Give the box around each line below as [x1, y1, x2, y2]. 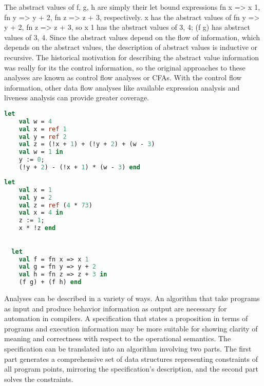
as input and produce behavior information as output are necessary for [4, 303, 227, 313]
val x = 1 [18, 186, 52, 194]
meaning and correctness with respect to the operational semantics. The [4, 333, 231, 344]
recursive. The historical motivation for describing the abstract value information [4, 51, 259, 62]
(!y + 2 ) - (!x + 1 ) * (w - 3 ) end [18, 164, 140, 171]
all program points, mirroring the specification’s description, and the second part [4, 363, 258, 374]
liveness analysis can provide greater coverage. [4, 92, 149, 103]
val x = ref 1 [18, 125, 67, 133]
